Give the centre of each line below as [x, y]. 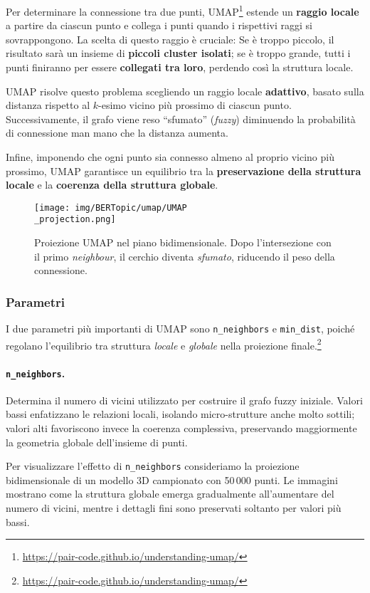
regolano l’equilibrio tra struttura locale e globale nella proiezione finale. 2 [164, 344]
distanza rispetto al [48, 105]
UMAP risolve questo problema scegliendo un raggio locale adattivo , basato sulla [185, 91]
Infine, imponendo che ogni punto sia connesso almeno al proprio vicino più [170, 157]
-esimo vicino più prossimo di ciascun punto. [195, 105]
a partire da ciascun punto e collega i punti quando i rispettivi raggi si [159, 25]
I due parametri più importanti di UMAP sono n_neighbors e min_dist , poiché [180, 329]
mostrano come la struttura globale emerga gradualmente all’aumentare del [170, 494]
